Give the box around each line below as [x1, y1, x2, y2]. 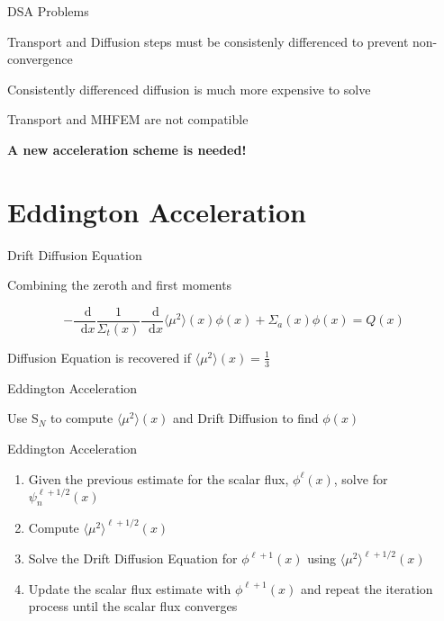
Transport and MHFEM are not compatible [7, 110, 249, 129]
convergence [7, 49, 73, 68]
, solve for [333, 469, 388, 488]
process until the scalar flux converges [28, 597, 238, 616]
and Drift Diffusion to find [173, 409, 319, 427]
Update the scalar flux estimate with [28, 579, 231, 598]
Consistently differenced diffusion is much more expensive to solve [7, 79, 371, 98]
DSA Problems [7, 2, 89, 20]
